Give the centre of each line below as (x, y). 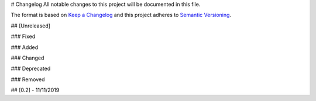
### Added (25, 47)
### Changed (28, 58)
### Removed (28, 79)
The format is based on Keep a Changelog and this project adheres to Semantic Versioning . (121, 15)
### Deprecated (31, 69)
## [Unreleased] (31, 26)
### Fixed (23, 36)
